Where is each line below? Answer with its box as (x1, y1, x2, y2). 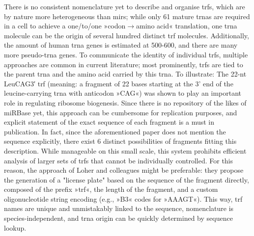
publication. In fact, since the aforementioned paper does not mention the (4, 126, 226, 136)
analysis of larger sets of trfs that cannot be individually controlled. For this (4, 155, 233, 165)
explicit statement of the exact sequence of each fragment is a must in (4, 117, 215, 127)
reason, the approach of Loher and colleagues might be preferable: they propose (4, 165, 244, 175)
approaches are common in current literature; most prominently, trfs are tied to (4, 59, 243, 69)
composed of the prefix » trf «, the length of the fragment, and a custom (4, 184, 218, 194)
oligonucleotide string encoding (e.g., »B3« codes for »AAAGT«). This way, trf (4, 193, 243, 204)
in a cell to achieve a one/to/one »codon (4, 21, 126, 31)
